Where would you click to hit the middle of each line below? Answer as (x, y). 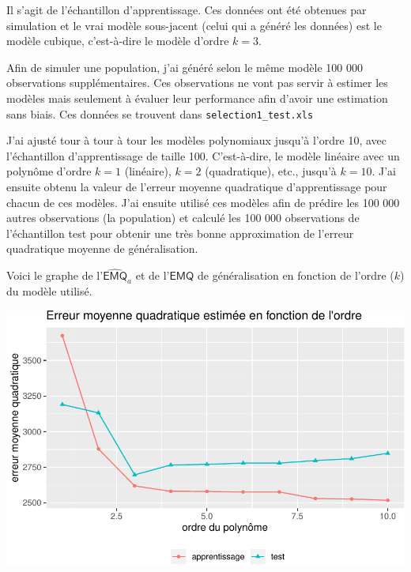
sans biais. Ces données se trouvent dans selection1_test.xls (160, 113)
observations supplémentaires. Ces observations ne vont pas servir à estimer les (197, 83)
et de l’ (153, 275)
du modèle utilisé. (49, 290)
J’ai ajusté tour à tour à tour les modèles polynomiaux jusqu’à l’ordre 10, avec (196, 140)
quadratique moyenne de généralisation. (102, 248)
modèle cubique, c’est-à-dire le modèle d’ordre (118, 41)
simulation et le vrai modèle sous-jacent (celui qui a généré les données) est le (194, 25)
